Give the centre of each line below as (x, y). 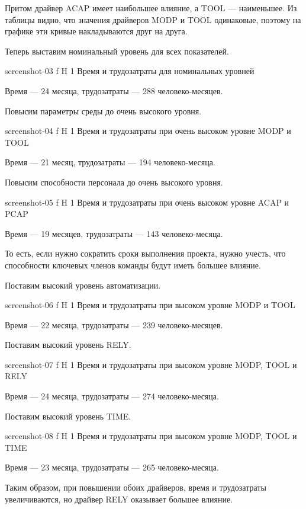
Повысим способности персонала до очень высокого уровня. (114, 182)
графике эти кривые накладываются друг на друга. (96, 31)
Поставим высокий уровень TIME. (68, 416)
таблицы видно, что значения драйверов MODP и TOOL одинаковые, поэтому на (153, 19)
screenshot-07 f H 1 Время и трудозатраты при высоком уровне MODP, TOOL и (151, 364)
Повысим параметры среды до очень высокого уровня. (103, 111)
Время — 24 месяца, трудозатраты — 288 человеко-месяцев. (114, 90)
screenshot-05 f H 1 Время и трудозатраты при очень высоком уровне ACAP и (147, 202)
